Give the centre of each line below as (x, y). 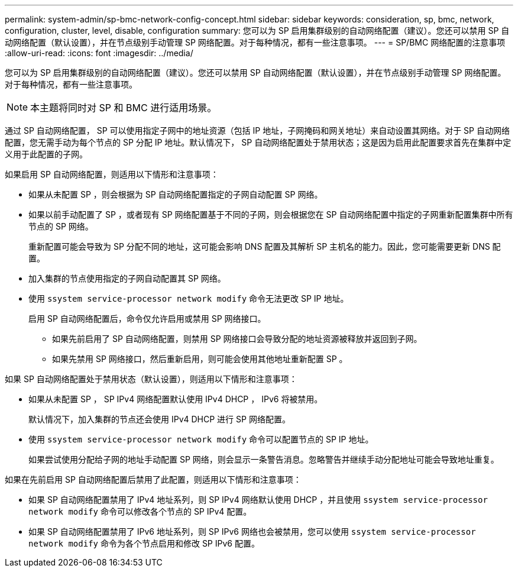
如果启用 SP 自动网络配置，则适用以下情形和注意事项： (112, 174)
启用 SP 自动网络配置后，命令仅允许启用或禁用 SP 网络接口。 (147, 319)
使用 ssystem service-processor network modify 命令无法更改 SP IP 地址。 (189, 298)
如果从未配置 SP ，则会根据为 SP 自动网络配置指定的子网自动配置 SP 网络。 (176, 194)
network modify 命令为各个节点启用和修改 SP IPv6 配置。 (144, 543)
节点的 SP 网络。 (61, 226)
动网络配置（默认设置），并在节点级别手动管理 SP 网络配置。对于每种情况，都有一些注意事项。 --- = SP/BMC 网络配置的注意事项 (255, 42)
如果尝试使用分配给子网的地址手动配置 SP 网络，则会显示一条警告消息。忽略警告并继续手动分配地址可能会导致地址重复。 (264, 459)
